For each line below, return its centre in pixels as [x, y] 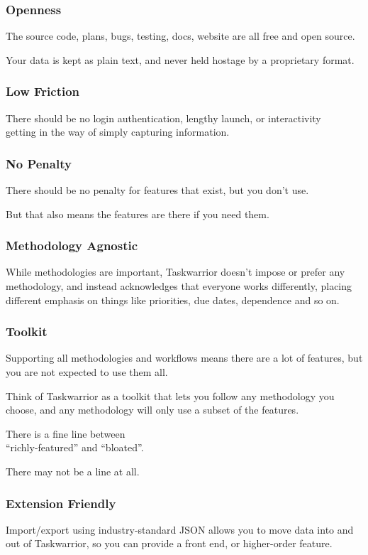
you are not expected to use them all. [87, 372]
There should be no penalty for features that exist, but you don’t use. [157, 190]
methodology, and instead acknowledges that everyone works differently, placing [179, 286]
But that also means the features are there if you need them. [138, 214]
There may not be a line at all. [73, 471]
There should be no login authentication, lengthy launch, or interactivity [163, 118]
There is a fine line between [66, 433]
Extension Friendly [61, 503]
